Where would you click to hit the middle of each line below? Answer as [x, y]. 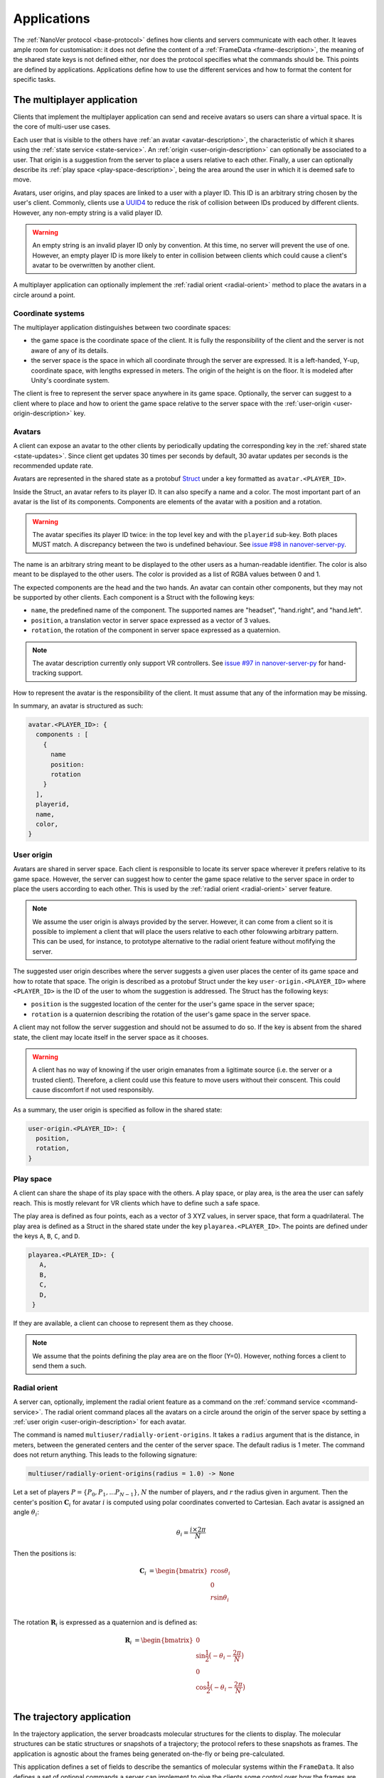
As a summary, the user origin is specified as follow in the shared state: [118, 1109]
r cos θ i [220, 1572]
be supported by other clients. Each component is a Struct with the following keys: [134, 597]
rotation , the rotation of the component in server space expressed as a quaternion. [156, 630]
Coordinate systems [49, 313]
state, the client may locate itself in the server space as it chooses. [111, 1037]
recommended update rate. [53, 466]
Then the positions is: [45, 1553]
